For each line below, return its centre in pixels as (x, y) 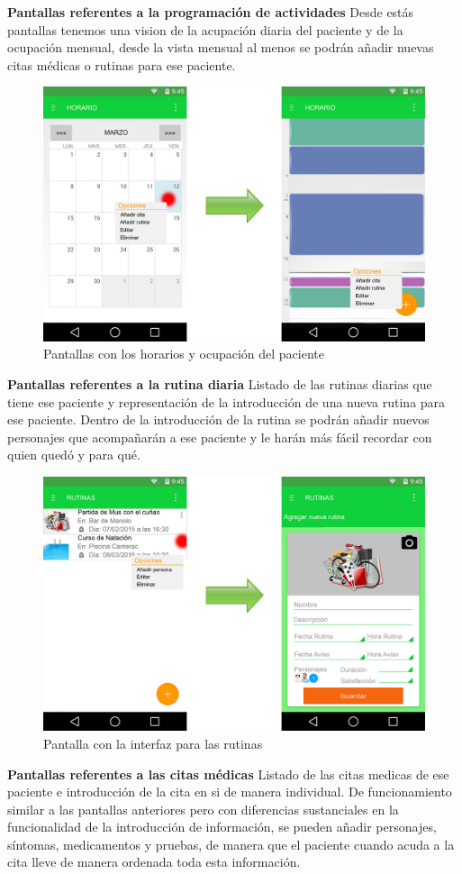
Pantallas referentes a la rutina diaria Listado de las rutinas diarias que (220, 383)
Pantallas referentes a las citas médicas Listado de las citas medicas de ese (228, 774)
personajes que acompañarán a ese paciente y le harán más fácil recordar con (220, 437)
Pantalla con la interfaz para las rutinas (153, 743)
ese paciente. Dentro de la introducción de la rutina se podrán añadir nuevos (218, 419)
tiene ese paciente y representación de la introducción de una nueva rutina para (226, 401)
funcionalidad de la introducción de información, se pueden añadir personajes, (222, 827)
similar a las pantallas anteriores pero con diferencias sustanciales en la (203, 809)
